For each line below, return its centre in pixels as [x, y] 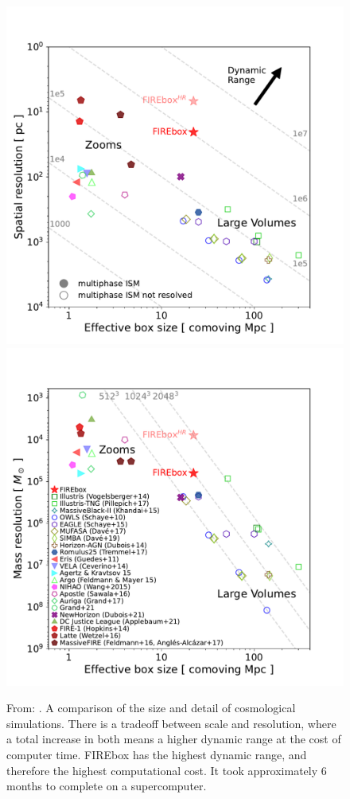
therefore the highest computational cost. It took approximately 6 [167, 770]
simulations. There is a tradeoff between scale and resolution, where [171, 723]
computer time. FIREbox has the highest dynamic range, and [157, 754]
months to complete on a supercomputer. [107, 786]
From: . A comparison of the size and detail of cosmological [151, 708]
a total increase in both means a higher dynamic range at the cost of [174, 739]
